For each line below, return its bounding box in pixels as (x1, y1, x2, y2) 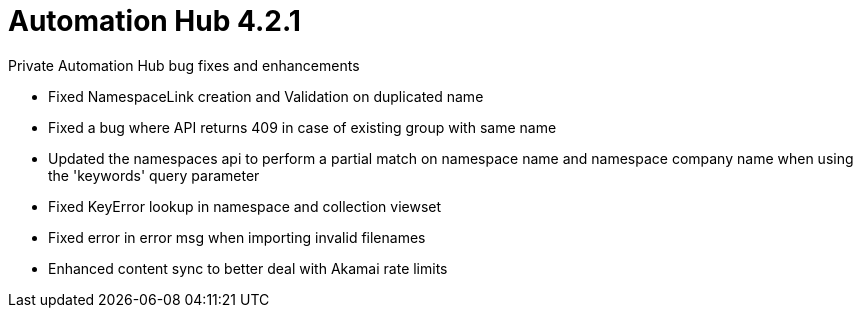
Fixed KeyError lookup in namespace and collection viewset (48, 197, 442, 215)
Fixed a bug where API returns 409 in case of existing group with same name (48, 118, 557, 136)
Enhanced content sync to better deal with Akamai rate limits (48, 259, 448, 277)
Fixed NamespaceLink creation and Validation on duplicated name (48, 87, 484, 105)
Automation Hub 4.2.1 (8, 4, 301, 38)
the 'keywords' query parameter (48, 166, 260, 184)
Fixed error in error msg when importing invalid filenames (48, 228, 426, 246)
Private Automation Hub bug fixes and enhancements (8, 56, 360, 74)
